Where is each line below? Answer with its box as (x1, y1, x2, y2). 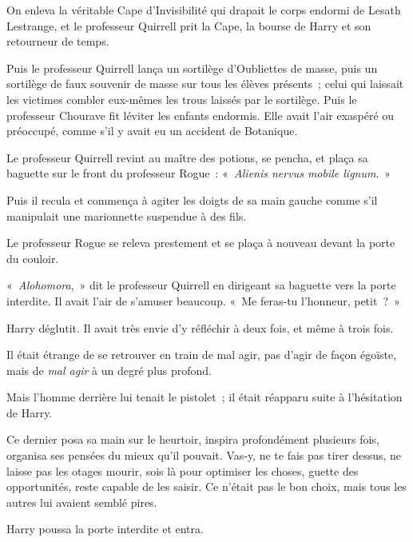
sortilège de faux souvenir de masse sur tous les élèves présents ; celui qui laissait (6, 75, 404, 92)
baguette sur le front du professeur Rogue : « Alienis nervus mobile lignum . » (6, 165, 391, 181)
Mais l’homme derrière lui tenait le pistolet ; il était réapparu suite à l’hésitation (6, 389, 403, 405)
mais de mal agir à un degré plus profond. (6, 361, 212, 378)
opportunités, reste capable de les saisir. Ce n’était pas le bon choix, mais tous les (6, 478, 407, 495)
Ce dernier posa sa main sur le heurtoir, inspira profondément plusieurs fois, (6, 431, 379, 448)
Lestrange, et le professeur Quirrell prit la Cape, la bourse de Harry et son (6, 17, 371, 34)
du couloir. (6, 249, 59, 266)
